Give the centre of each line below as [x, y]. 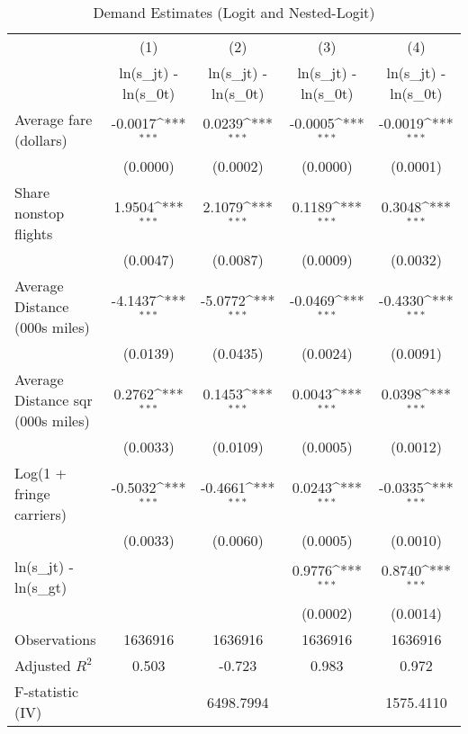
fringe [32, 493]
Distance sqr [54, 400]
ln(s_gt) [41, 587]
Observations [55, 639]
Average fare [54, 119]
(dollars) [41, 140]
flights [34, 233]
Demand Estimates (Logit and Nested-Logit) [234, 12]
